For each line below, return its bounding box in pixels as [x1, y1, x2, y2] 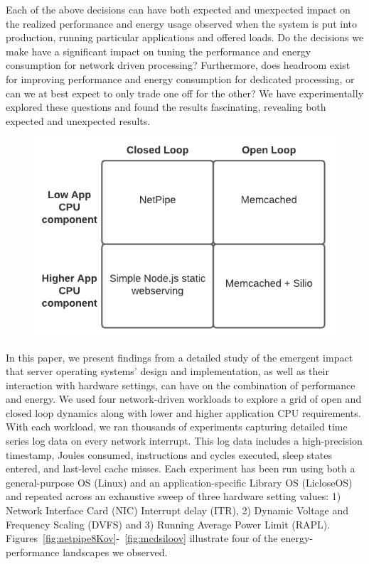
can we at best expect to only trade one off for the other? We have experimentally [6, 85, 364, 100]
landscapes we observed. [63, 544, 168, 559]
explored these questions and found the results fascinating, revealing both [6, 99, 326, 114]
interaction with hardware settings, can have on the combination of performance [6, 377, 355, 392]
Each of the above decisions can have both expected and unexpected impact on [6, 2, 351, 16]
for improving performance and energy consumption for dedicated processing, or [6, 71, 355, 86]
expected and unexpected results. [6, 113, 151, 128]
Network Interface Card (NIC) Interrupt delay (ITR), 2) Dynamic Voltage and [6, 503, 349, 518]
